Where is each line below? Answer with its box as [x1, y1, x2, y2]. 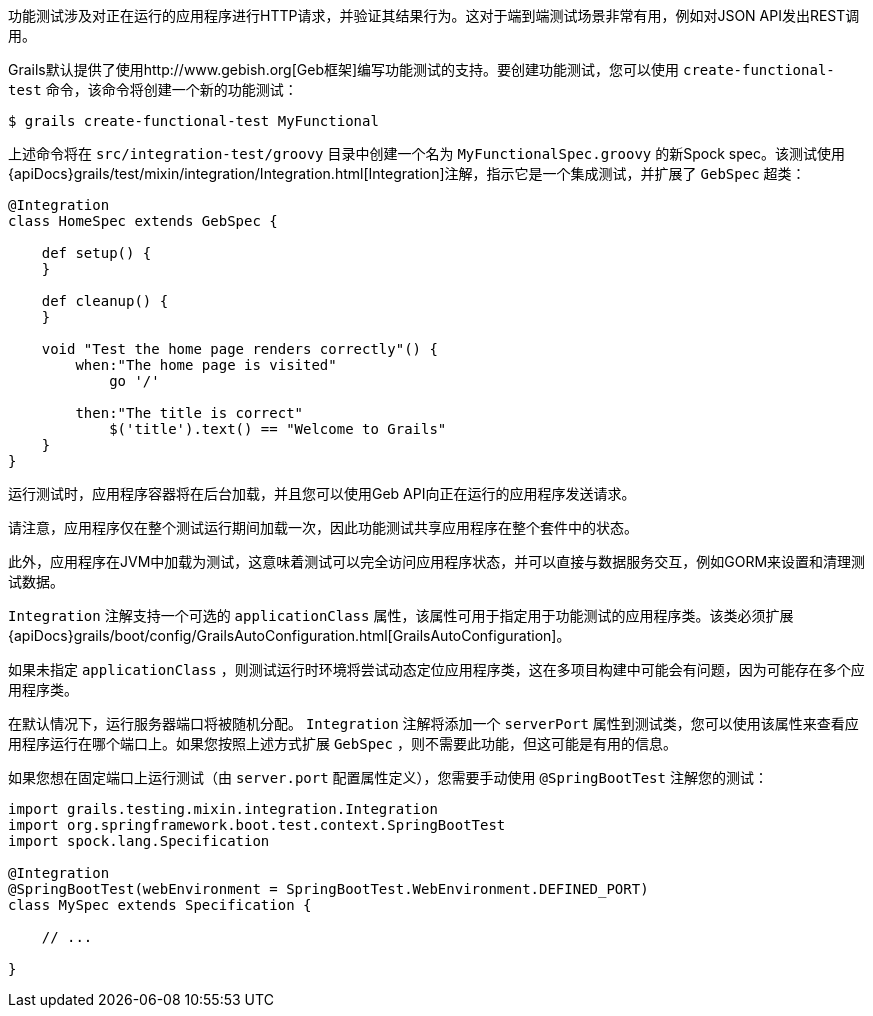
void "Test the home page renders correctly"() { [41, 341, 438, 357]
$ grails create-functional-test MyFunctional [8, 113, 379, 129]
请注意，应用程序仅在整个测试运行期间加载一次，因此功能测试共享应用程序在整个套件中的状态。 [8, 519, 638, 536]
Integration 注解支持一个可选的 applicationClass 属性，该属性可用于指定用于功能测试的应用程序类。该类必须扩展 [8, 607, 794, 624]
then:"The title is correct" [75, 405, 304, 421]
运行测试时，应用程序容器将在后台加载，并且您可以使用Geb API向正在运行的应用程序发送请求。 [8, 485, 636, 502]
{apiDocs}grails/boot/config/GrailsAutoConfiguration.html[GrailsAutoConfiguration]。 [8, 627, 571, 644]
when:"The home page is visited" [75, 357, 337, 373]
